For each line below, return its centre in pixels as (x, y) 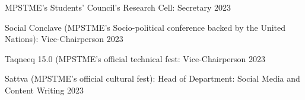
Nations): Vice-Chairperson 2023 (64, 39)
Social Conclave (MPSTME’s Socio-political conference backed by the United (145, 27)
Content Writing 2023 (45, 90)
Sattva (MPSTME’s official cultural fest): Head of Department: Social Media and (152, 78)
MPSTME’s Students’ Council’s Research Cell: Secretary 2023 (118, 7)
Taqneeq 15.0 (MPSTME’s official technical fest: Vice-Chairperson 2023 (135, 58)
